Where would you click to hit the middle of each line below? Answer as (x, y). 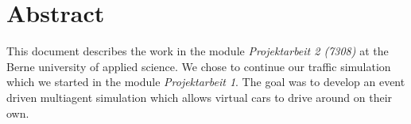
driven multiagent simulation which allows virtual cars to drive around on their (200, 97)
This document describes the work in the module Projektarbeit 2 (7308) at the (198, 51)
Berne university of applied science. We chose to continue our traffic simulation (199, 66)
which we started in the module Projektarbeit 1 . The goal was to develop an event (206, 82)
